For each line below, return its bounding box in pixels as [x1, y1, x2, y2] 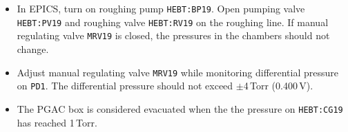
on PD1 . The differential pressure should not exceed [17, 78, 233, 93]
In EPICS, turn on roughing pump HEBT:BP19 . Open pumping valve [17, 1, 305, 15]
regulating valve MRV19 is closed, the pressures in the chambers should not [17, 28, 330, 43]
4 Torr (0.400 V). [243, 78, 313, 93]
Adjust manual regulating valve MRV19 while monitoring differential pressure [17, 65, 339, 79]
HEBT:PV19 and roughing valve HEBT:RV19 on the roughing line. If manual [17, 14, 329, 29]
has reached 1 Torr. [17, 115, 97, 129]
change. [17, 41, 49, 56]
